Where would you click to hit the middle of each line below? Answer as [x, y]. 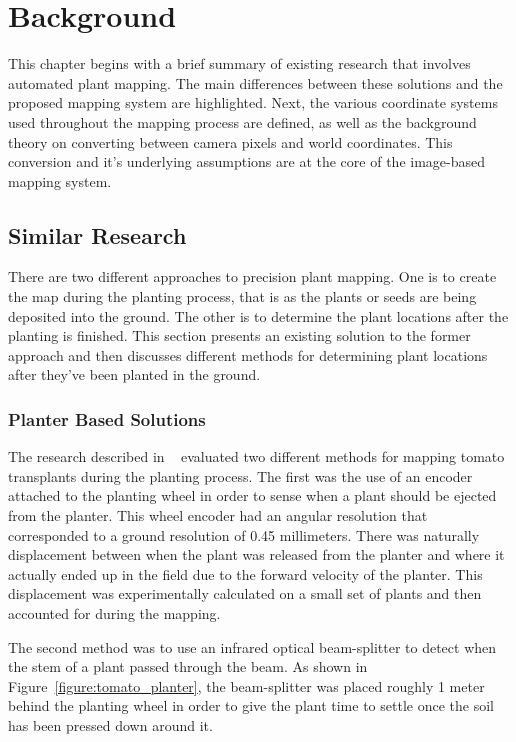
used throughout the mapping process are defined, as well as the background [242, 121]
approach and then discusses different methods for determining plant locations [248, 354]
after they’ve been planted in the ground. [134, 374]
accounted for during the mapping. [114, 613]
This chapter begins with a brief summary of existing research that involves [239, 63]
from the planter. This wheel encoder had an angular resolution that [218, 515]
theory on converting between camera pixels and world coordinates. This [230, 141]
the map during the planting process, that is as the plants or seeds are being [242, 296]
